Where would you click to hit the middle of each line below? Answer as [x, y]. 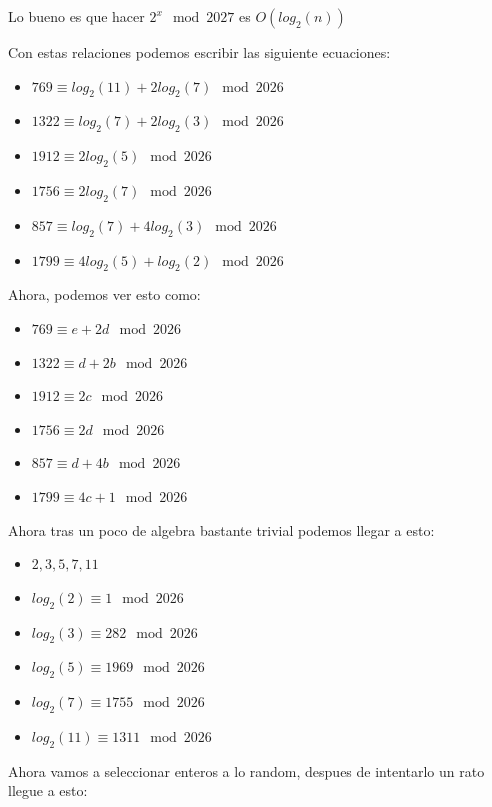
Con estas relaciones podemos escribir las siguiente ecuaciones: [199, 52]
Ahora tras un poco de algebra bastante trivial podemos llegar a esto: [221, 529]
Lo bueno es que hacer [76, 16]
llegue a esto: [48, 790]
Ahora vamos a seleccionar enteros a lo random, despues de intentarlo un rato [246, 770]
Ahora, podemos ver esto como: [104, 294]
